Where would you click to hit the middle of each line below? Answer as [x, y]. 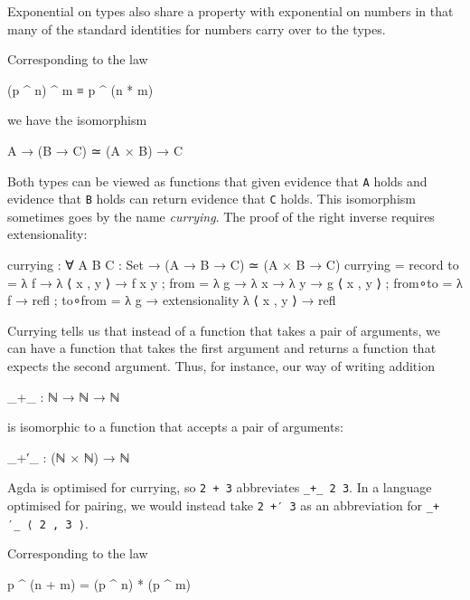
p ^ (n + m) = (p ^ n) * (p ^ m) [99, 583]
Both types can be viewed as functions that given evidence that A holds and [217, 181]
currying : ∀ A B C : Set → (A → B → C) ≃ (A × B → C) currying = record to [233, 265]
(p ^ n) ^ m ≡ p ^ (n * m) [80, 89]
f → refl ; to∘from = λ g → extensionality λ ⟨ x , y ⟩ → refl [172, 300]
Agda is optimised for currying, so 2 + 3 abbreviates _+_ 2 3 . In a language [220, 487]
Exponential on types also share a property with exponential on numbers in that [230, 11]
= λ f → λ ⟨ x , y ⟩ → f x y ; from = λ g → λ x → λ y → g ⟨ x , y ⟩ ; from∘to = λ [235, 282]
